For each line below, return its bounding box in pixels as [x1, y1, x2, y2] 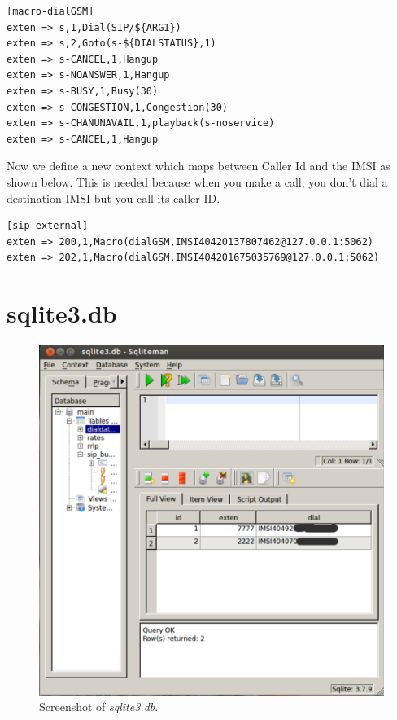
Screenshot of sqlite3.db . [39, 698, 159, 715]
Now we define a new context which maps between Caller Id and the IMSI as [7, 157, 390, 174]
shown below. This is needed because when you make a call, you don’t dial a [7, 173, 388, 190]
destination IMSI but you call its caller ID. [7, 189, 220, 206]
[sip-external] [7, 220, 89, 232]
